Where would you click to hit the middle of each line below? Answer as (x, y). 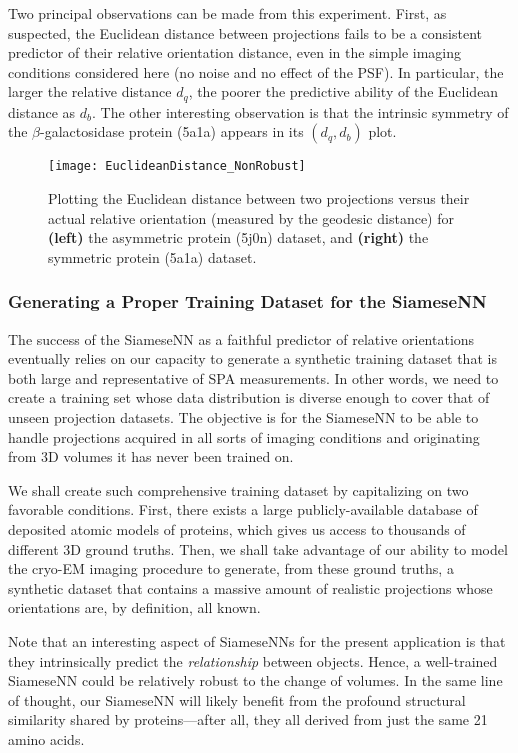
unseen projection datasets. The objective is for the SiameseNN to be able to (243, 417)
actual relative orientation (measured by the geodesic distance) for (251, 217)
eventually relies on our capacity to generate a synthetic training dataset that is (252, 358)
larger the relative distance (90, 91)
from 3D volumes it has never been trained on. (151, 456)
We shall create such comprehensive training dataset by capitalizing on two (238, 489)
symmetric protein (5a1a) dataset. (152, 256)
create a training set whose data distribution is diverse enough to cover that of (249, 397)
